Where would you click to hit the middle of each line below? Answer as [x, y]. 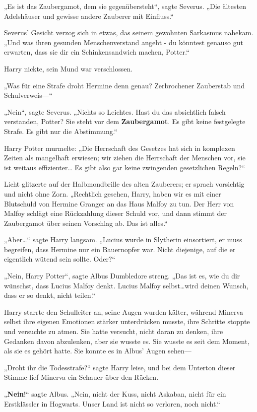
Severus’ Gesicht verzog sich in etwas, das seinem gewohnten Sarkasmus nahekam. [129, 33]
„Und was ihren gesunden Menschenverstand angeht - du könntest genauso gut [124, 42]
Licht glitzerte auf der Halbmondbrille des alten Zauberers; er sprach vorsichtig [124, 184]
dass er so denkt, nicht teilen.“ [50, 295]
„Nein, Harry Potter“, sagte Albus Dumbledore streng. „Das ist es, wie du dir [122, 276]
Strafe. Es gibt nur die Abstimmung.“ [61, 131]
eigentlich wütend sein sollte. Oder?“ [60, 259]
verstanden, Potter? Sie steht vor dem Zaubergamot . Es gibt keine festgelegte [125, 121]
